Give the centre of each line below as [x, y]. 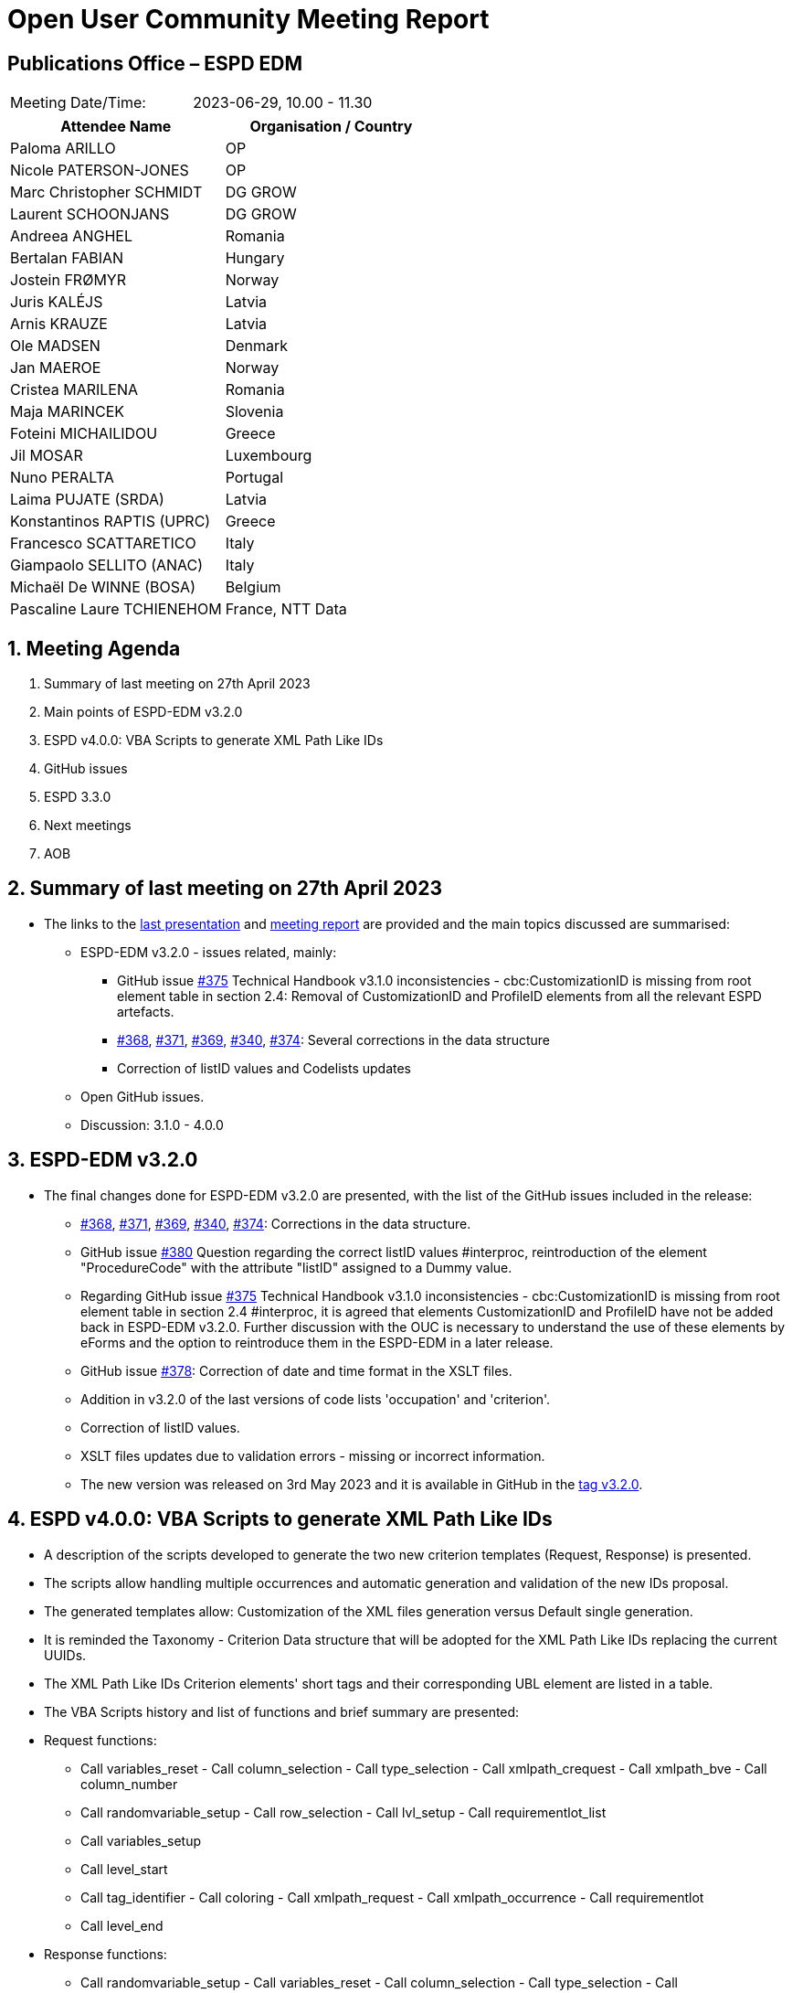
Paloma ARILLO [63, 149]
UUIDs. [65, 1655]
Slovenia [254, 412]
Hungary [255, 258]
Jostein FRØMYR [68, 280]
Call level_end [122, 1925]
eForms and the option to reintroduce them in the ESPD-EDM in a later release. [317, 1342]
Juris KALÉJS [57, 302]
